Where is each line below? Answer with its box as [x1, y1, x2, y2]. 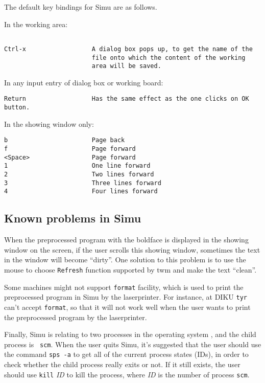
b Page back [4, 137, 125, 144]
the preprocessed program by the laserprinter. [4, 311, 147, 322]
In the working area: [4, 18, 68, 29]
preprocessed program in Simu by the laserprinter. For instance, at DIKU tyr [4, 291, 247, 302]
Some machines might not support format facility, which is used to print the [4, 281, 244, 292]
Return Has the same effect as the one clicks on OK [4, 95, 249, 103]
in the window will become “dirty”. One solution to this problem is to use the [4, 254, 246, 265]
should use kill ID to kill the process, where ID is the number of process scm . [4, 369, 250, 379]
